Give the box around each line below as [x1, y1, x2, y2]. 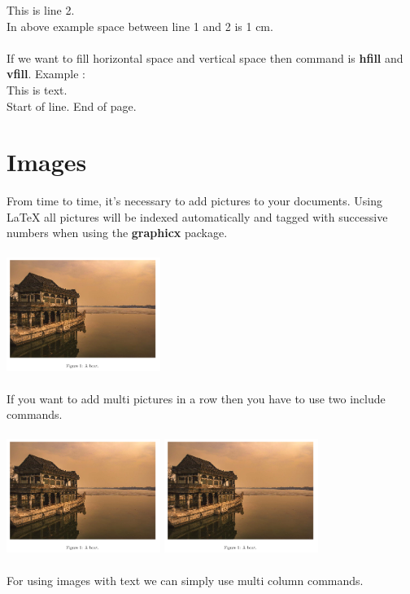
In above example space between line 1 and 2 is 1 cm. [7, 17, 273, 34]
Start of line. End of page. [7, 97, 137, 114]
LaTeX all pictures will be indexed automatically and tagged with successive [7, 208, 388, 225]
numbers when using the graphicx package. [7, 224, 228, 241]
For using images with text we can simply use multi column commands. [7, 571, 364, 588]
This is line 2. [7, 2, 75, 18]
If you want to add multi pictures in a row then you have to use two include [7, 389, 386, 407]
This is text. [7, 81, 68, 98]
